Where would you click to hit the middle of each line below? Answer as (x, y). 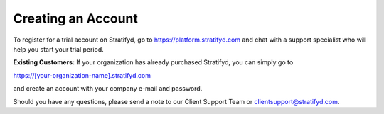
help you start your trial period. (59, 49)
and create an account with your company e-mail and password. (108, 89)
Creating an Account (76, 18)
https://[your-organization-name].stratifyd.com (82, 75)
